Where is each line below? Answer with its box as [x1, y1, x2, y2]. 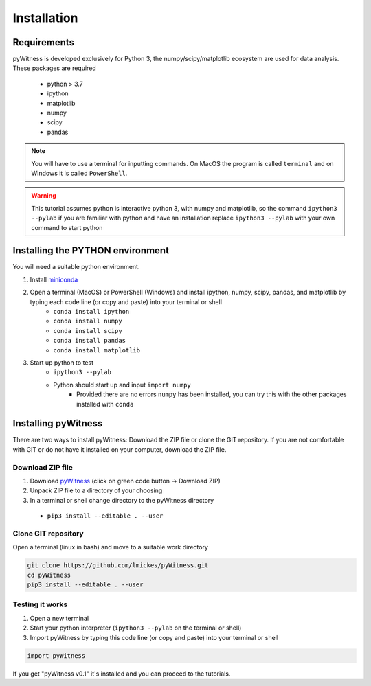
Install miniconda [30, 275, 78, 284]
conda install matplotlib [53, 346, 141, 354]
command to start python [31, 223, 103, 231]
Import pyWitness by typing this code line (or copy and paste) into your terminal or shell [30, 633, 278, 641]
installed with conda [76, 400, 134, 408]
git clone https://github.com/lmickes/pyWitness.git [27, 562, 209, 569]
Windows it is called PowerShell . [31, 169, 128, 177]
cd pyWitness [27, 571, 71, 579]
